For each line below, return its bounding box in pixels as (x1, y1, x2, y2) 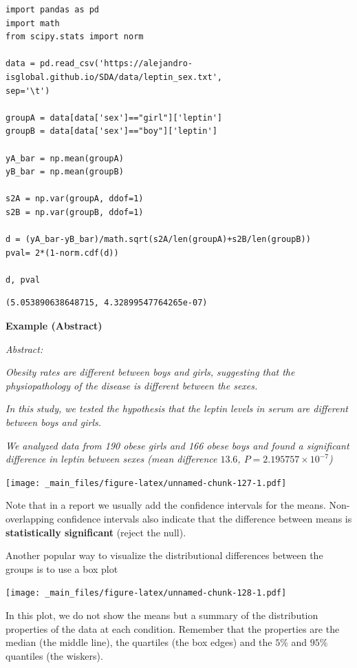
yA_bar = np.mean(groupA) (6, 153, 124, 163)
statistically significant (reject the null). (6, 525, 186, 539)
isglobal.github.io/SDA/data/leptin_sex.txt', (6, 72, 222, 82)
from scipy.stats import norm (6, 32, 144, 42)
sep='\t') (6, 85, 50, 96)
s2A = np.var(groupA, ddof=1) (6, 194, 144, 204)
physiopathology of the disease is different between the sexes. (6, 378, 258, 392)
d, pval (6, 274, 41, 285)
